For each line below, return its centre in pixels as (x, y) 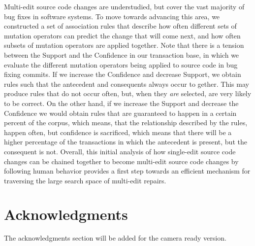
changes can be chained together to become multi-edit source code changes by (121, 161)
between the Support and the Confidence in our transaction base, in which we (122, 54)
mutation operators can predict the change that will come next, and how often (122, 35)
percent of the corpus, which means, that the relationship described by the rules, (126, 123)
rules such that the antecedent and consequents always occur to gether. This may (127, 84)
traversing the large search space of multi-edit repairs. (85, 180)
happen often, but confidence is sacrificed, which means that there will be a (118, 132)
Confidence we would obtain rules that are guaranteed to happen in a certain (120, 113)
